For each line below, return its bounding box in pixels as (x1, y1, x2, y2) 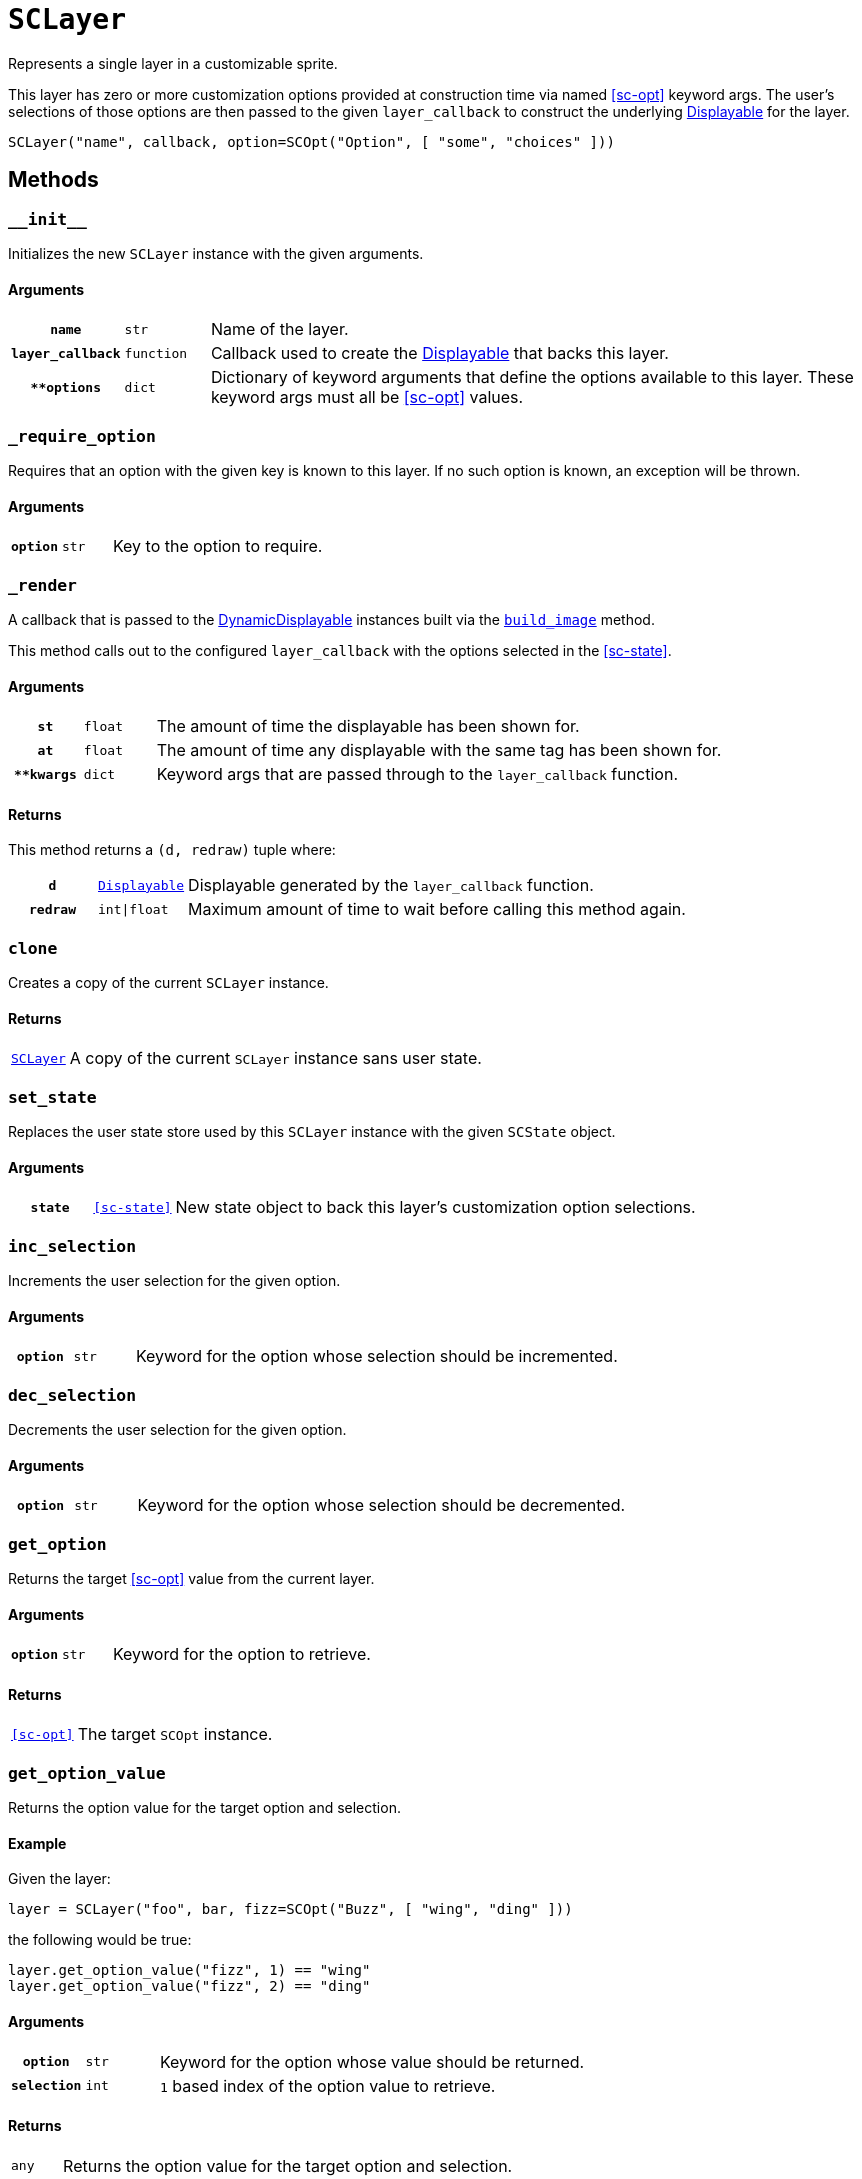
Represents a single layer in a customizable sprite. (8, 54, 338, 72)
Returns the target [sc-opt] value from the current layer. (8, 1569, 375, 1587)
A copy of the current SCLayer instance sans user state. (69, 1048, 482, 1069)
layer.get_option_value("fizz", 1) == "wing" (8, 1962, 371, 1979)
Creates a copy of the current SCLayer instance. (8, 974, 329, 992)
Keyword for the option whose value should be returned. (159, 2051, 585, 2072)
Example (8, 1834, 67, 1852)
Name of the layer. (210, 319, 349, 340)
